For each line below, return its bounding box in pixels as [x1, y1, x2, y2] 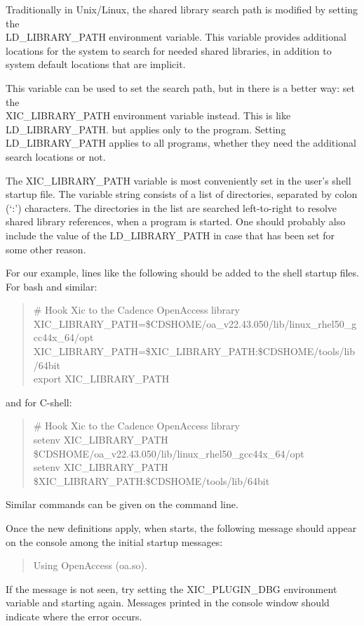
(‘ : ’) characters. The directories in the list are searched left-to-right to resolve [6, 200, 337, 215]
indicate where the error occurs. [6, 608, 142, 623]
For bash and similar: [6, 279, 97, 293]
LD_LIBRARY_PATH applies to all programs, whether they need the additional [6, 135, 356, 150]
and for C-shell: [6, 394, 72, 409]
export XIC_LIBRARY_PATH [33, 371, 170, 386]
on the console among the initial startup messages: [6, 534, 223, 549]
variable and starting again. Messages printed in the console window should [6, 595, 330, 610]
